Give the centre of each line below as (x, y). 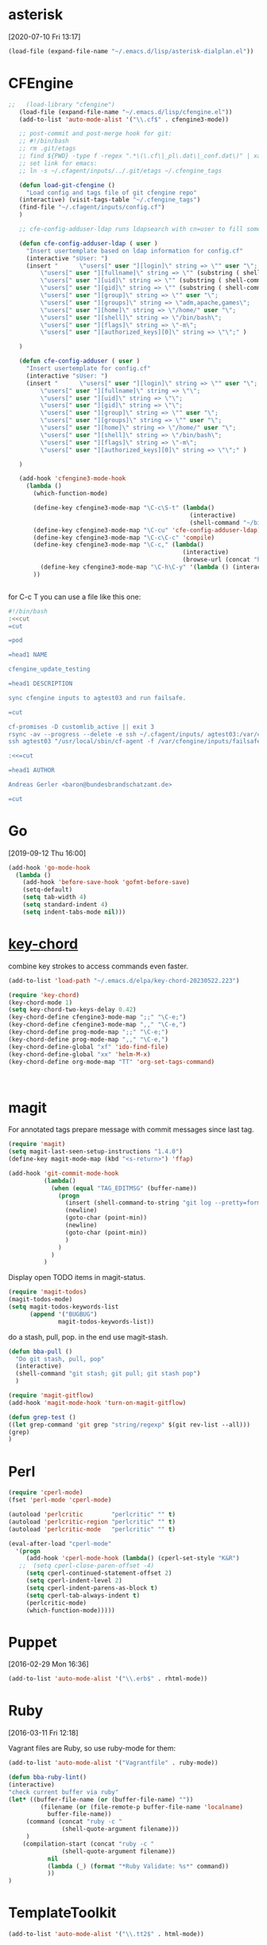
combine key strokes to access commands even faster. (98, 966)
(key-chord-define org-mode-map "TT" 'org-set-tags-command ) (112, 1062)
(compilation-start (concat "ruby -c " (89, 1844)
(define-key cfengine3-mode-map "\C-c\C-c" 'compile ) (124, 538)
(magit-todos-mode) (41, 1300)
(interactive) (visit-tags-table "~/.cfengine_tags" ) (110, 200)
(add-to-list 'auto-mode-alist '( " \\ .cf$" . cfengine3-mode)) (124, 119)
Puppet (33, 1642)
